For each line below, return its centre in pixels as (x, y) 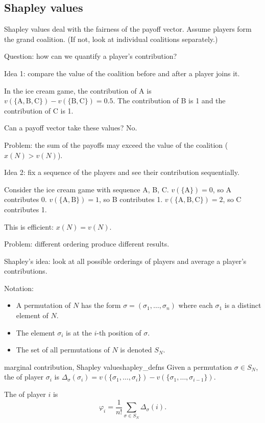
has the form (101, 305)
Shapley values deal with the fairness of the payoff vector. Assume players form (128, 29)
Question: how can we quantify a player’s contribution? (91, 56)
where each (196, 305)
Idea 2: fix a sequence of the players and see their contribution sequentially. (122, 172)
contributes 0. (26, 199)
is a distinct (243, 305)
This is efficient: (29, 226)
